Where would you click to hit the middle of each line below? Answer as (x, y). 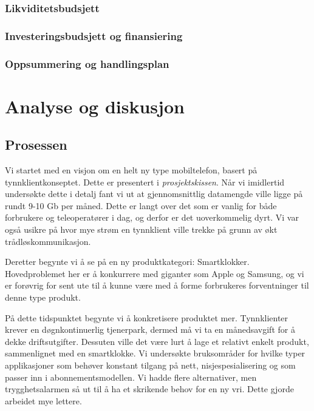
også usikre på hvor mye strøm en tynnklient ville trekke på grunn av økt (141, 229)
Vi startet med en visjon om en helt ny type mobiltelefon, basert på (131, 170)
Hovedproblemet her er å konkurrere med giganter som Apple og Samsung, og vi (155, 273)
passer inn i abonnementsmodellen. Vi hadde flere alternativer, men (131, 377)
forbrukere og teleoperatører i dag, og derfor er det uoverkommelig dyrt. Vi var (152, 217)
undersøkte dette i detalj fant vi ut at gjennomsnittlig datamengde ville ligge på (154, 194)
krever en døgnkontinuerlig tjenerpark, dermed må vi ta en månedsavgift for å (150, 329)
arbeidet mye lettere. (43, 400)
